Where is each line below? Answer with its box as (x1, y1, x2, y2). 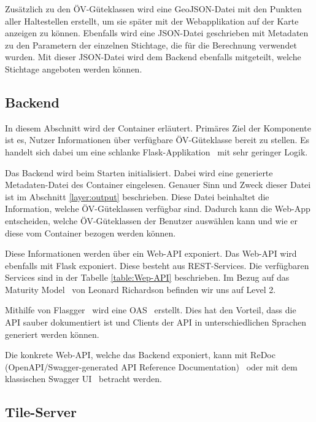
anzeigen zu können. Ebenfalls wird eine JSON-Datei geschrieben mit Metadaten (5, 26, 309, 39)
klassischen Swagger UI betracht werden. (5, 372, 162, 385)
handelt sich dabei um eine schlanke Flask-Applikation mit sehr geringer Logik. (5, 145, 308, 158)
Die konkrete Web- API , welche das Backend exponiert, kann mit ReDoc (5, 348, 276, 361)
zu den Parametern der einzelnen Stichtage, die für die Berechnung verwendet (5, 38, 297, 51)
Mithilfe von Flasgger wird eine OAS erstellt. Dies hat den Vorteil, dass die (5, 303, 296, 316)
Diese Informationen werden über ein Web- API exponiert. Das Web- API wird (5, 247, 297, 260)
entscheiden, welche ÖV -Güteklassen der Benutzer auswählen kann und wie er (5, 214, 298, 227)
